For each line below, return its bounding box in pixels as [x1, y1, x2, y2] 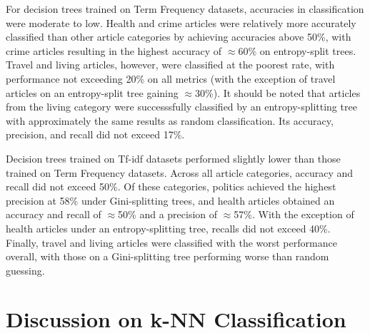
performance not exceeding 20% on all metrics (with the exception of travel [6, 71, 336, 86]
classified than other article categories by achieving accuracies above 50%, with [6, 29, 351, 44]
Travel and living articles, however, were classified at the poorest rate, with [6, 57, 335, 72]
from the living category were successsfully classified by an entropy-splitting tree [6, 99, 357, 114]
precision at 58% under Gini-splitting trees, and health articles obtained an [6, 193, 335, 208]
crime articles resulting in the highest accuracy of [6, 43, 222, 58]
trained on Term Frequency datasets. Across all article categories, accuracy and [6, 165, 354, 180]
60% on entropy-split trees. [238, 43, 356, 58]
